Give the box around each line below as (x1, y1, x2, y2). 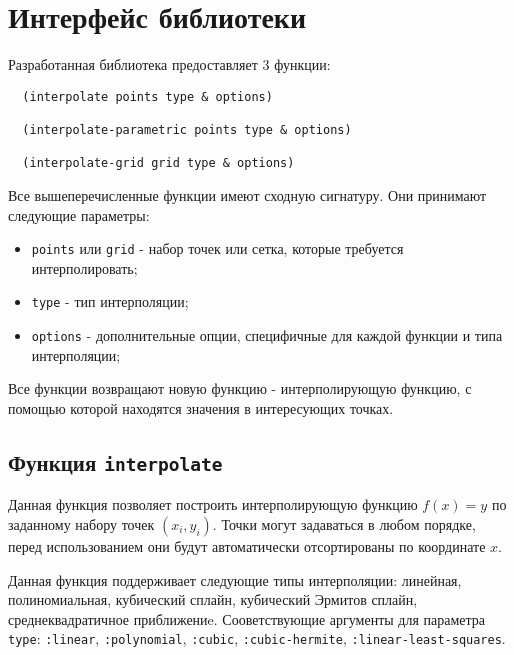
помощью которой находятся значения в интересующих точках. (8, 397, 394, 418)
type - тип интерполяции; (31, 291, 189, 312)
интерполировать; (31, 257, 138, 278)
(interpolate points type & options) (22, 89, 273, 104)
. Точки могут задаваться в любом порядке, (212, 513, 476, 534)
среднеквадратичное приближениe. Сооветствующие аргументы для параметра (8, 608, 486, 629)
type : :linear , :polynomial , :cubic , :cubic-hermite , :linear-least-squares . (8, 628, 506, 649)
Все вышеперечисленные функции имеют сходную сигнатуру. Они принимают (8, 185, 487, 205)
